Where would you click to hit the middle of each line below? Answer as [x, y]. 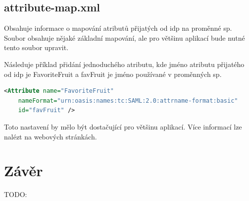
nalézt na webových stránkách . [50, 136]
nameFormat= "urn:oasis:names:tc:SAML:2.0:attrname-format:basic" [128, 100]
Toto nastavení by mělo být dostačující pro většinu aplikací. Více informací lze [123, 126]
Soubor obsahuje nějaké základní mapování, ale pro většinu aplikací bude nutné [124, 37]
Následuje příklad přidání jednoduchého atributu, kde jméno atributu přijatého [124, 64]
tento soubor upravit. [36, 47]
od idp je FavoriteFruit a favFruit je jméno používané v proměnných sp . [113, 74]
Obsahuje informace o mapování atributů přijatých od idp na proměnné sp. [118, 28]
